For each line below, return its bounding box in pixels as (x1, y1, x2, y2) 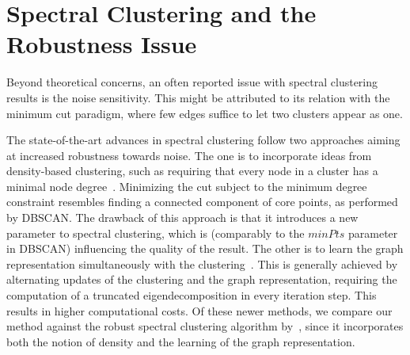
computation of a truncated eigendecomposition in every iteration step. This (6, 287, 377, 303)
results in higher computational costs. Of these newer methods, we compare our (6, 302, 393, 319)
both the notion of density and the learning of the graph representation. (6, 333, 355, 349)
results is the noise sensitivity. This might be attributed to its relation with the (6, 89, 390, 105)
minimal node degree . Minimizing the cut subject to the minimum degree (6, 177, 367, 194)
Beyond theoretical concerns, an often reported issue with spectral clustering (6, 74, 378, 90)
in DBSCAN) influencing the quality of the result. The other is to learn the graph (6, 240, 404, 257)
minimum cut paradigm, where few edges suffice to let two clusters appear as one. (6, 105, 403, 121)
